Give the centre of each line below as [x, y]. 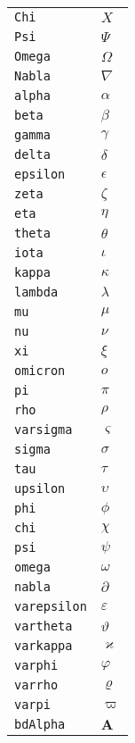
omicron [40, 371]
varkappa [44, 646]
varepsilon [51, 606]
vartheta [44, 626]
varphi [36, 665]
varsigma [44, 430]
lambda [36, 292]
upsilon [40, 488]
